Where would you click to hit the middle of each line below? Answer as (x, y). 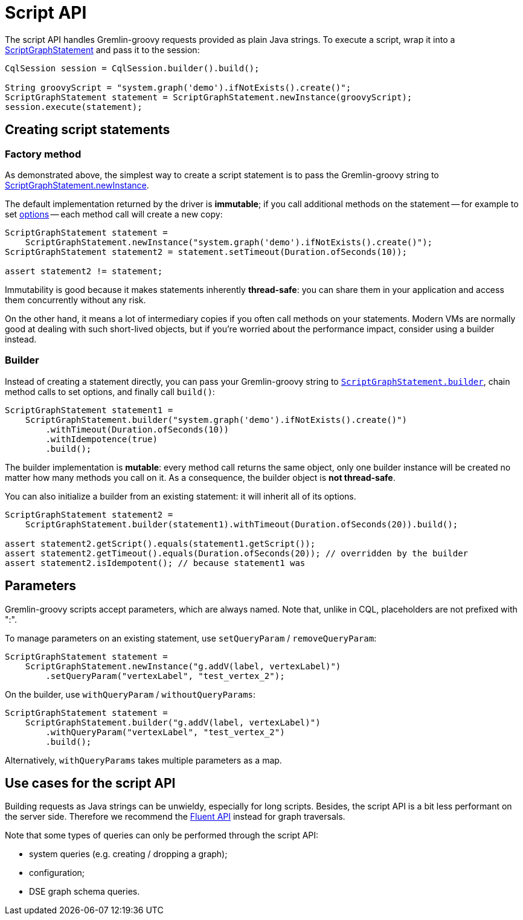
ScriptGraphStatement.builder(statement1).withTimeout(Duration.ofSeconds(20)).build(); (242, 524)
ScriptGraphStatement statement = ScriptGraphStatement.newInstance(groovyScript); (209, 97)
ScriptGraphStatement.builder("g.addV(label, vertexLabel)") (173, 722)
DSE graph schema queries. (85, 892)
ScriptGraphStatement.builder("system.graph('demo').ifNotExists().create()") (216, 420)
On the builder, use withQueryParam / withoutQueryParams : (130, 694)
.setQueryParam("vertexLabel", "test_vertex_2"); (165, 676)
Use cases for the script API (90, 783)
